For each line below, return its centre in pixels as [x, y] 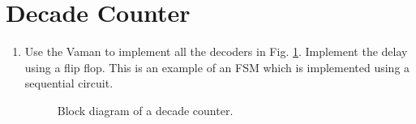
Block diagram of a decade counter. [145, 110]
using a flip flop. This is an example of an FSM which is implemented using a [217, 67]
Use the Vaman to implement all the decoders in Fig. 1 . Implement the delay [216, 51]
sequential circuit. [69, 83]
